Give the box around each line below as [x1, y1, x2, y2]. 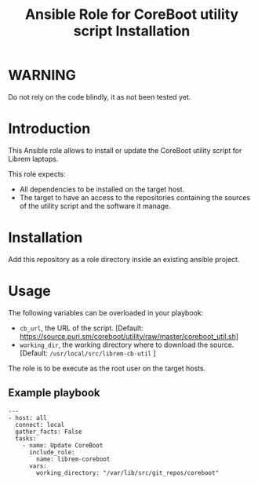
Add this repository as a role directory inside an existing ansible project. [8, 254, 240, 264]
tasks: [15, 434, 37, 443]
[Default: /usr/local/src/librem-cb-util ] [19, 348, 157, 358]
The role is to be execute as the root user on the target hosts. [8, 363, 206, 373]
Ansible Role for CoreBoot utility [24, 5, 239, 24]
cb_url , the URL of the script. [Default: [19, 323, 144, 333]
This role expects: [8, 169, 67, 178]
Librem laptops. [8, 154, 59, 163]
